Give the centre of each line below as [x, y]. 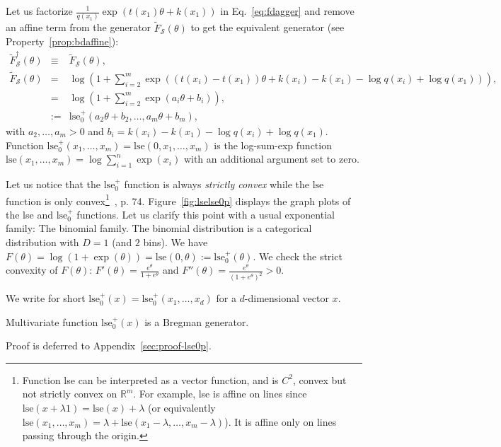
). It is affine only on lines [281, 421]
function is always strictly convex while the [217, 184]
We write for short [46, 298]
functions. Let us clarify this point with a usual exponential [206, 214]
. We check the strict [298, 256]
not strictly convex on [70, 394]
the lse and [29, 214]
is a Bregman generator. [197, 321]
